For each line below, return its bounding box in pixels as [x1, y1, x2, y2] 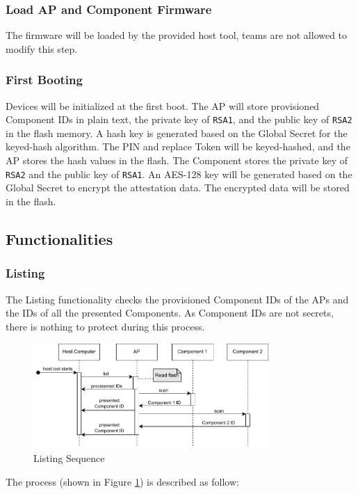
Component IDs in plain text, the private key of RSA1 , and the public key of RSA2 [6, 112, 352, 127]
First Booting [6, 71, 83, 88]
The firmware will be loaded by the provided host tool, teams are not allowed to [6, 28, 348, 42]
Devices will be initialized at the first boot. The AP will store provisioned [6, 98, 320, 113]
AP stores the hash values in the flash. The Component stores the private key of [6, 153, 348, 168]
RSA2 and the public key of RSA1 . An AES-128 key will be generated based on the [6, 166, 352, 181]
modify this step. [6, 41, 78, 56]
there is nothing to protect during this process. [6, 319, 205, 333]
